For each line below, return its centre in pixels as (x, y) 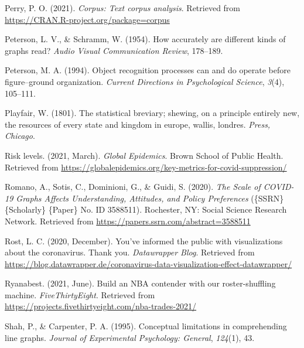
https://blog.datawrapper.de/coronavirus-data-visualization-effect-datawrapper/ (148, 263)
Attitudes (145, 198)
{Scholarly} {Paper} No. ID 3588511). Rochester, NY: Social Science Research (146, 209)
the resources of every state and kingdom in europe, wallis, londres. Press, (138, 124)
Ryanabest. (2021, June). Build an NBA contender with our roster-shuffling (140, 283)
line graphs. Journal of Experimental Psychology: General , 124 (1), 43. (130, 337)
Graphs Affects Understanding (70, 198)
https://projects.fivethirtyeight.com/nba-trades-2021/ (101, 306)
